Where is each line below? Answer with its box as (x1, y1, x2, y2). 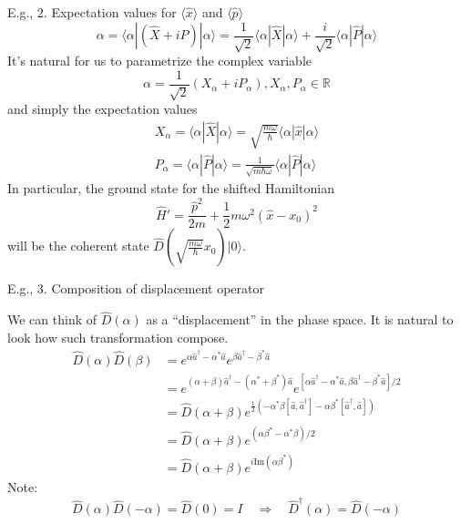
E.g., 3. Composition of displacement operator (7, 279, 265, 298)
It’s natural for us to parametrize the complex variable (7, 51, 312, 70)
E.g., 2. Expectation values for (7, 3, 177, 21)
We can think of (7, 310, 97, 329)
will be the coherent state (7, 236, 149, 255)
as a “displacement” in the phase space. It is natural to (146, 310, 454, 329)
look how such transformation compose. (7, 327, 229, 346)
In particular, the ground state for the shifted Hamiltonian (7, 179, 334, 197)
